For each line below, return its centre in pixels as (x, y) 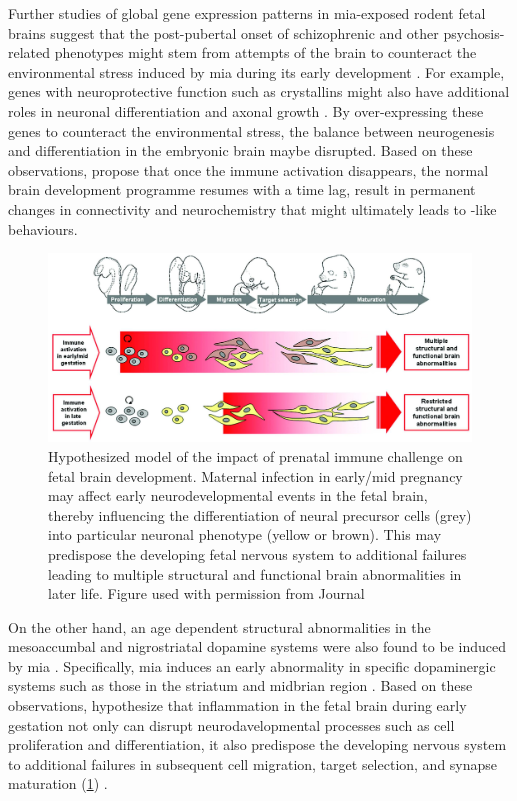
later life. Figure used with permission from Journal (206, 593)
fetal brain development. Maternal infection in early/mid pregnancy (255, 475)
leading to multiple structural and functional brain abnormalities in (255, 573)
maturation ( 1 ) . (58, 783)
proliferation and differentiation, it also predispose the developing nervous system (257, 744)
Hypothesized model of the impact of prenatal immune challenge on (255, 455)
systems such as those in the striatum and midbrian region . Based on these (240, 685)
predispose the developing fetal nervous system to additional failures (257, 553)
